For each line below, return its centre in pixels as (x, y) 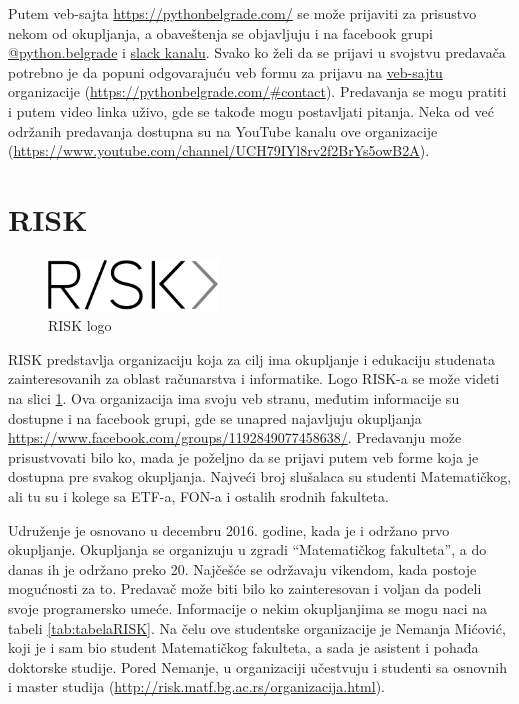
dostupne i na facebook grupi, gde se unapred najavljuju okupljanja (215, 417)
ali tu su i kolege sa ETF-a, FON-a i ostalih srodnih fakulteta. (198, 496)
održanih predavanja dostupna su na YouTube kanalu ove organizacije (223, 130)
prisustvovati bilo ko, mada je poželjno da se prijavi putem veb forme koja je (243, 456)
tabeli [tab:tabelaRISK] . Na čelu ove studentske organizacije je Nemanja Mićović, (257, 627)
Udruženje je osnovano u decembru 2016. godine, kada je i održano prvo (229, 529)
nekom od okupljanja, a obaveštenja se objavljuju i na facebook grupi (220, 32)
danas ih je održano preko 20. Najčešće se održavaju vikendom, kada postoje (242, 568)
